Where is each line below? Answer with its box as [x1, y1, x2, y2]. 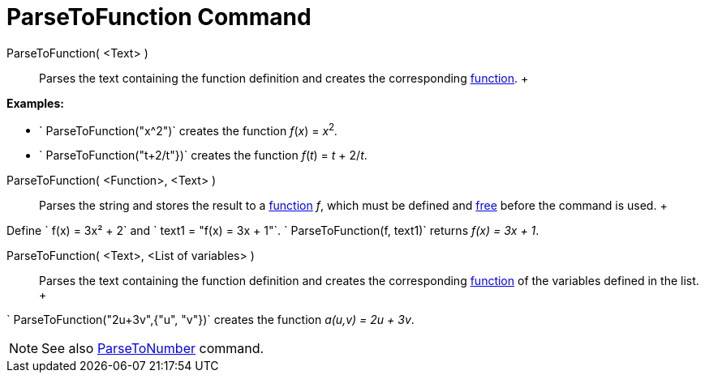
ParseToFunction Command [6, 3, 312, 31]
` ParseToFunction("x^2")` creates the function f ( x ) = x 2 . [39, 121, 338, 138]
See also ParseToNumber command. [41, 340, 264, 357]
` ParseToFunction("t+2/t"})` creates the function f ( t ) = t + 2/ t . [39, 148, 368, 163]
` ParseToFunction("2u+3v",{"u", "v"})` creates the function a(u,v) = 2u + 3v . [6, 313, 415, 327]
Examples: [6, 96, 64, 110]
